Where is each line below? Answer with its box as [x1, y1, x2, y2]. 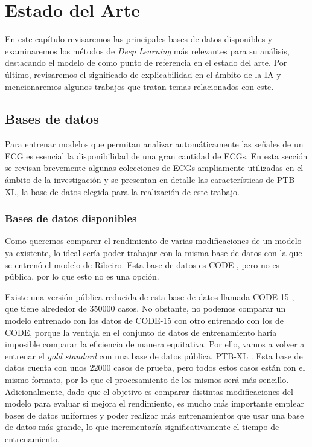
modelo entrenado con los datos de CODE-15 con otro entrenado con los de [5, 314, 284, 327]
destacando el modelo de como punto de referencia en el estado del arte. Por [5, 56, 287, 69]
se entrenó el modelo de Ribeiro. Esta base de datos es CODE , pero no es [5, 258, 280, 271]
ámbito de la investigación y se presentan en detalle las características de [5, 173, 275, 186]
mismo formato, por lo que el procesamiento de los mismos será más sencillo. [5, 373, 289, 386]
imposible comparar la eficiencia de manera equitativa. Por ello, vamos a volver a [5, 338, 305, 350]
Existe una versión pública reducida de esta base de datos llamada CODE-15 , [5, 290, 294, 303]
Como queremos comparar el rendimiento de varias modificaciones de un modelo [5, 234, 302, 247]
